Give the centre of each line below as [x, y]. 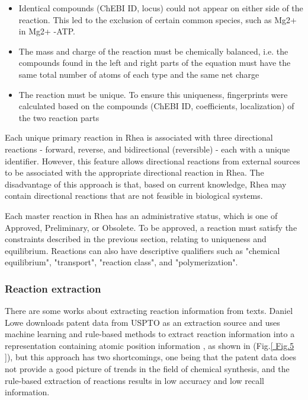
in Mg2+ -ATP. [47, 31]
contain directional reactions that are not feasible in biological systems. [134, 196]
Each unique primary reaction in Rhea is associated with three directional [139, 137]
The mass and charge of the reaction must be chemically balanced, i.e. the [153, 51]
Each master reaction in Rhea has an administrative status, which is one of [141, 215]
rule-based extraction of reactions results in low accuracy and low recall [135, 380]
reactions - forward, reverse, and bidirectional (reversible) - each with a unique [147, 149]
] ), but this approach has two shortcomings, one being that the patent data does [151, 357]
